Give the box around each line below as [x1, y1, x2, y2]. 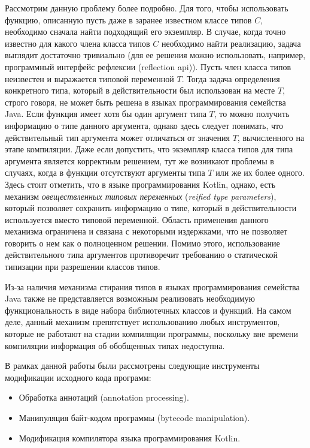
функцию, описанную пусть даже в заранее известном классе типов [5, 13, 252, 26]
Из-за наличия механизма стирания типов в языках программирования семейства [5, 280, 300, 293]
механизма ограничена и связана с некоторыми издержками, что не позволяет [5, 225, 288, 237]
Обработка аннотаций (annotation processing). [19, 391, 189, 404]
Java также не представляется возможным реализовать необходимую [5, 292, 255, 305]
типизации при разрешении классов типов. [5, 260, 160, 273]
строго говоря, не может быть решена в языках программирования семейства [5, 95, 286, 108]
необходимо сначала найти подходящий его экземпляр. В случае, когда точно [5, 25, 286, 38]
